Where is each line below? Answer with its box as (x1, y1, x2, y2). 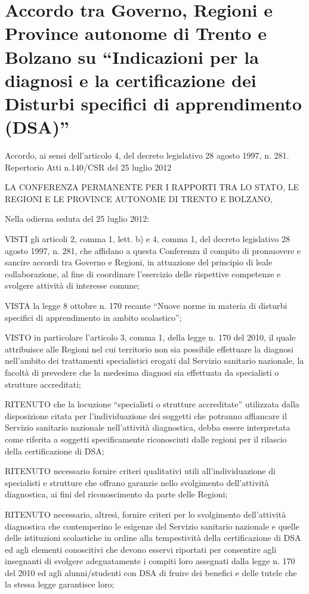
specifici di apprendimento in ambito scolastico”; (5, 311, 182, 323)
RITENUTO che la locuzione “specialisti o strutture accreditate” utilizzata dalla (5, 398, 299, 410)
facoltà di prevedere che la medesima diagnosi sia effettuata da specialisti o (5, 366, 279, 378)
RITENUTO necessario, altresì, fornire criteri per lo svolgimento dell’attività (5, 508, 286, 520)
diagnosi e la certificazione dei (5, 67, 257, 92)
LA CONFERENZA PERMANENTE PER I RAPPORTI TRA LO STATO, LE (5, 181, 299, 193)
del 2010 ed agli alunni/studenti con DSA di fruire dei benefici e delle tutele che (5, 566, 297, 578)
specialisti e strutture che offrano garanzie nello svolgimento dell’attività (5, 476, 269, 488)
